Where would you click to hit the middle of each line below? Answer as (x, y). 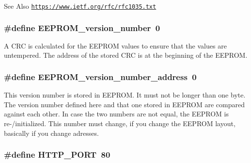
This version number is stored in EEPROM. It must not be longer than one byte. (125, 95)
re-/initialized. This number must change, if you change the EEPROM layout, (120, 123)
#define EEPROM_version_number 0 (82, 27)
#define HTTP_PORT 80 (57, 155)
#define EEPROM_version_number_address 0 (100, 76)
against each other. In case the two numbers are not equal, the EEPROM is (116, 114)
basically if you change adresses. (51, 133)
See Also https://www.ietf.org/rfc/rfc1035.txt (80, 6)
